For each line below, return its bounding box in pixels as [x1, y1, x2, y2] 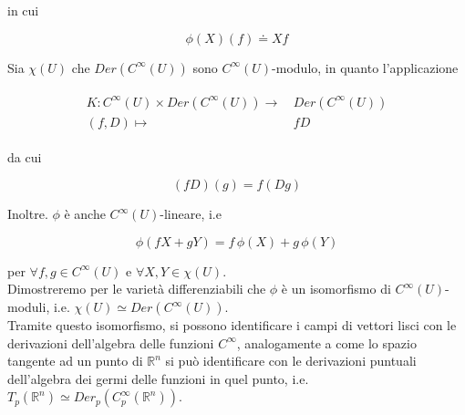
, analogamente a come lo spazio [236, 333, 417, 352]
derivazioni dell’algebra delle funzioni [7, 333, 214, 352]
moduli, [7, 297, 50, 316]
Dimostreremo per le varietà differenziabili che [7, 279, 266, 298]
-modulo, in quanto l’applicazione [272, 57, 459, 77]
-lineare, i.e [160, 204, 222, 223]
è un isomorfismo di [281, 279, 391, 298]
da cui [7, 147, 42, 166]
